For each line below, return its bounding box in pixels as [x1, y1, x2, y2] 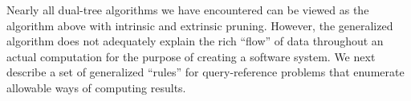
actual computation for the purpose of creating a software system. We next [6, 48, 376, 64]
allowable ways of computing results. [6, 79, 186, 95]
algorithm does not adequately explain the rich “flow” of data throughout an [6, 33, 384, 49]
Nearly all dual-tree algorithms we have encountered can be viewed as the [6, 2, 369, 17]
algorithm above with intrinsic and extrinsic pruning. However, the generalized [6, 17, 393, 33]
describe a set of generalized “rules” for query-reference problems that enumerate [6, 64, 405, 80]
